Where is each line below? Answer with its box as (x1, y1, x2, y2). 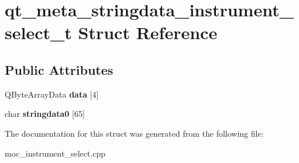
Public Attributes (5, 60, 114, 78)
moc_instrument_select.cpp (5, 147, 106, 159)
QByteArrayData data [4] (5, 88, 99, 100)
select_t (5, 20, 72, 44)
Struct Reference (78, 20, 218, 44)
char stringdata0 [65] (5, 107, 85, 120)
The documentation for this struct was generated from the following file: (5, 127, 264, 139)
